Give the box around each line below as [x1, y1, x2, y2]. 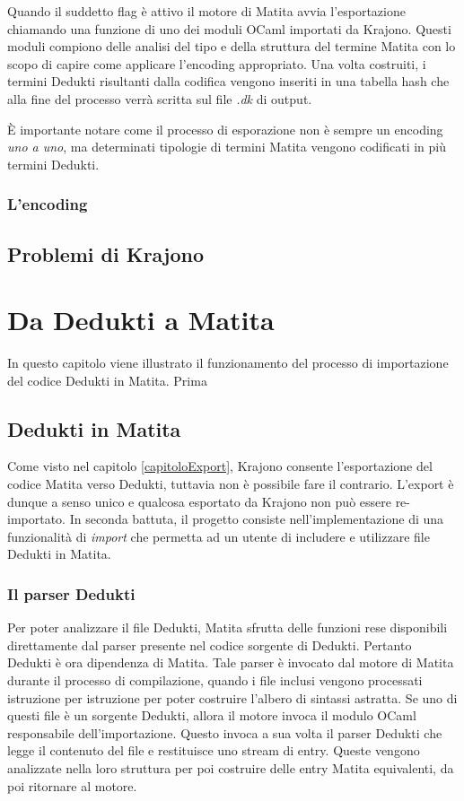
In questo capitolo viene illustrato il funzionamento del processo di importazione [7, 353, 449, 372]
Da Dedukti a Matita [7, 301, 275, 338]
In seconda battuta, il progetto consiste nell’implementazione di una [69, 509, 444, 528]
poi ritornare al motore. [7, 776, 137, 795]
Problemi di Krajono [7, 239, 204, 267]
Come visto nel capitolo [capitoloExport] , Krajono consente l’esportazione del [7, 457, 433, 475]
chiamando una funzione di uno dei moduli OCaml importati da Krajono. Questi [7, 19, 451, 38]
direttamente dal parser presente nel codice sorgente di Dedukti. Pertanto [7, 635, 412, 654]
